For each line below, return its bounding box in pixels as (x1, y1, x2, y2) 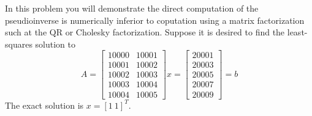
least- (287, 26, 308, 38)
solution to (35, 37, 75, 50)
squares (5, 37, 32, 50)
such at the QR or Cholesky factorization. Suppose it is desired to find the (5, 26, 285, 38)
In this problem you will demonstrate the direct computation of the (5, 2, 259, 14)
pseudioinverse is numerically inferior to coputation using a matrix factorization (5, 13, 305, 26)
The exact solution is (5, 98, 84, 111)
